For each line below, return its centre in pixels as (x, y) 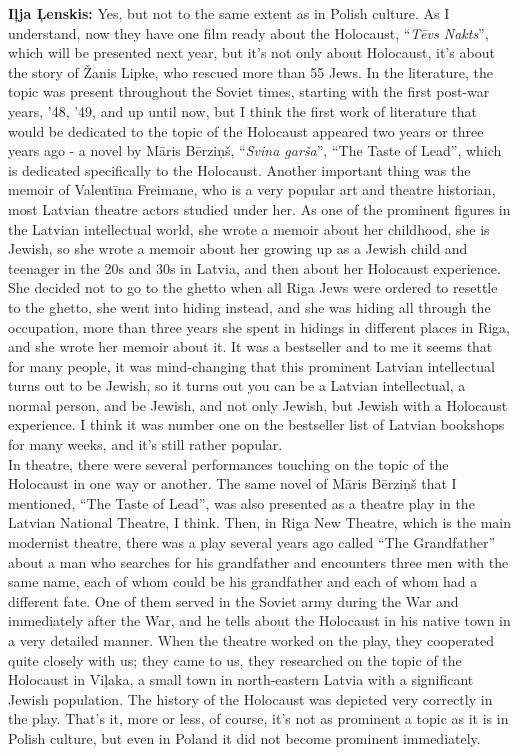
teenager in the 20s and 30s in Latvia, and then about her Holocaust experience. (254, 267)
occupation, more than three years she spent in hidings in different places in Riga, (259, 326)
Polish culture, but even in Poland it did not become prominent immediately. (244, 737)
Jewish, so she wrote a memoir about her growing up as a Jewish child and (238, 248)
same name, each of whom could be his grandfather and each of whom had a (243, 581)
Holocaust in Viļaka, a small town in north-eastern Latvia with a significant (241, 679)
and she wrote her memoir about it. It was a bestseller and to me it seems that (250, 346)
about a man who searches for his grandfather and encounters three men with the (258, 561)
